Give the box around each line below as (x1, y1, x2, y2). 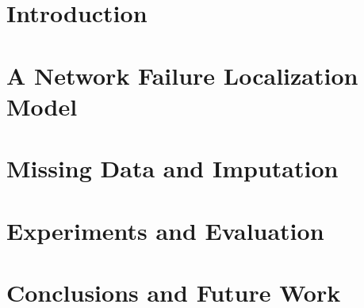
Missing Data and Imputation (6, 152, 339, 184)
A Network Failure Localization (6, 59, 358, 91)
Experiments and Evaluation (6, 214, 324, 246)
